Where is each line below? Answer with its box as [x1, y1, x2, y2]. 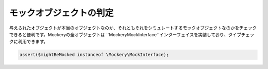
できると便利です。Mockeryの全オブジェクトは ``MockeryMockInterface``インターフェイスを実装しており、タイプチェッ [9, 31, 255, 37]
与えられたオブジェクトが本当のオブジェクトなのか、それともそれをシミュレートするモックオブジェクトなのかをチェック [9, 25, 257, 31]
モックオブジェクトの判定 [9, 7, 114, 18]
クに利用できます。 [9, 39, 48, 45]
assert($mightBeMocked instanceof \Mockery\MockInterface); [19, 52, 169, 58]
